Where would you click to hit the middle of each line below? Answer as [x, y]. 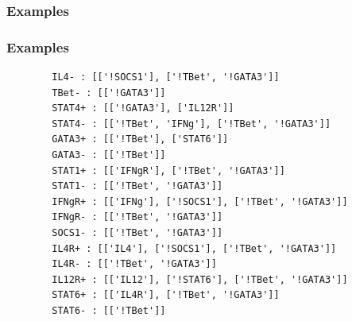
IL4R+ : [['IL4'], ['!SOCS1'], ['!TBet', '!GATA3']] [194, 248]
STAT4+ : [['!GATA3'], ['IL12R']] [143, 108]
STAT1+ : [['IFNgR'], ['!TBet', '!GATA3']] [168, 170]
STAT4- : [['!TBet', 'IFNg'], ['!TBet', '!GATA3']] [191, 124]
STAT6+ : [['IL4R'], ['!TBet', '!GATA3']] [166, 295]
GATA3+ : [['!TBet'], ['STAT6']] [140, 139]
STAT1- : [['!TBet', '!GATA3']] [137, 186]
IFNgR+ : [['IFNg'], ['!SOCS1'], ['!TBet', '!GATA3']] [200, 201]
